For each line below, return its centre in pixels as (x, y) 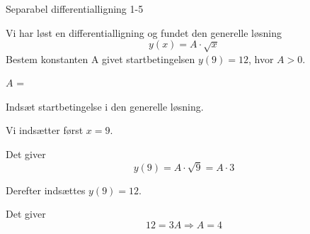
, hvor (261, 58)
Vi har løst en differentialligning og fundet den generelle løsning (144, 32)
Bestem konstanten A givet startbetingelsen (101, 58)
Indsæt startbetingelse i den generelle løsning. (105, 106)
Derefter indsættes (46, 190)
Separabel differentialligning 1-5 (75, 9)
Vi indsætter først (45, 130)
